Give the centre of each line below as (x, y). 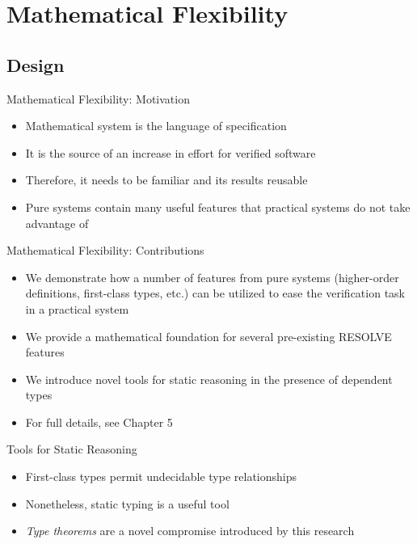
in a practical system (77, 308)
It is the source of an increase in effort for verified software (171, 152)
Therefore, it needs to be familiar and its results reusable (166, 180)
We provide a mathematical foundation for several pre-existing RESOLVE (208, 336)
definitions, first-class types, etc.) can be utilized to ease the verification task (215, 293)
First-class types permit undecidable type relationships (161, 477)
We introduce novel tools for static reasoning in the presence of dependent (209, 379)
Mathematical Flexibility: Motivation (98, 98)
